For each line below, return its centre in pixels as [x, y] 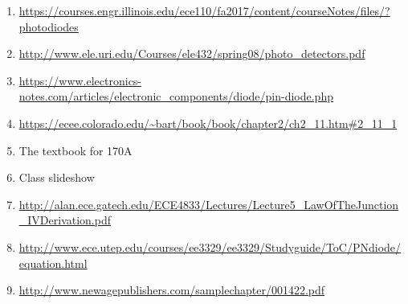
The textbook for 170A [75, 150]
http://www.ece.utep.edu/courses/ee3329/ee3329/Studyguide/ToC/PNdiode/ [210, 246]
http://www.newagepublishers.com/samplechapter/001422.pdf [172, 290]
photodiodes [49, 26]
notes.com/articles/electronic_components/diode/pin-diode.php [176, 96]
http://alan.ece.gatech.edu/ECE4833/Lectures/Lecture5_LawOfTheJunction [209, 204]
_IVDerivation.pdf [65, 220]
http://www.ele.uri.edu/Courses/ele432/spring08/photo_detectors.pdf [192, 53]
